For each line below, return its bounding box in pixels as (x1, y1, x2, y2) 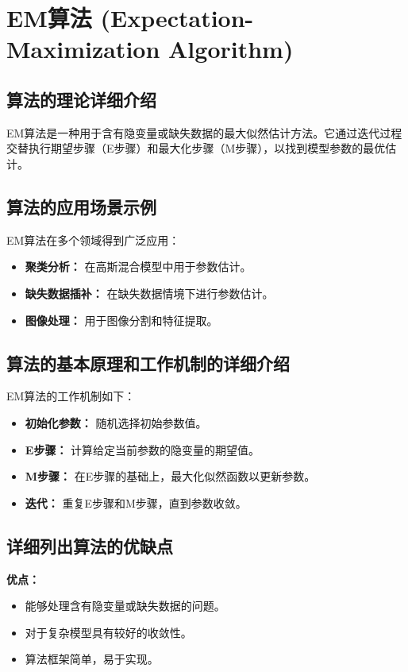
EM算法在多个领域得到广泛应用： (6, 231, 180, 248)
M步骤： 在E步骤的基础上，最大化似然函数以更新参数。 (25, 468, 316, 485)
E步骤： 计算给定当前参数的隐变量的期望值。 (25, 441, 260, 458)
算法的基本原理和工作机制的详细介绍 (6, 350, 290, 375)
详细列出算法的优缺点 (6, 533, 173, 558)
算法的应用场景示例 (6, 194, 156, 218)
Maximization (6, 33, 160, 65)
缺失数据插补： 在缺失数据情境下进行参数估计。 (25, 284, 274, 301)
